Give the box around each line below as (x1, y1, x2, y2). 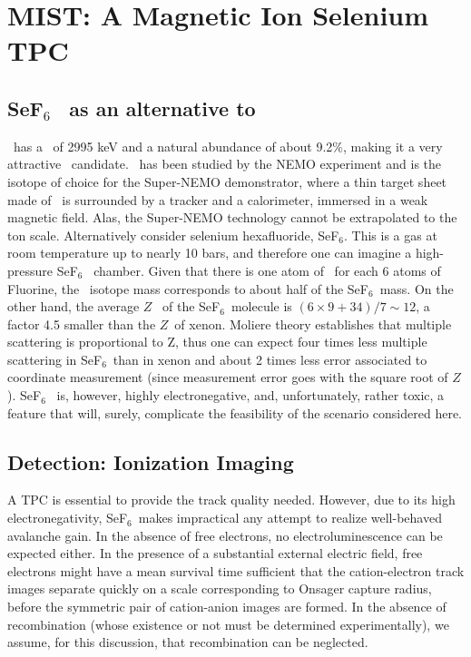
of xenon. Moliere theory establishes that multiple (174, 314, 452, 333)
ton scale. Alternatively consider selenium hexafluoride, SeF (7, 225, 339, 244)
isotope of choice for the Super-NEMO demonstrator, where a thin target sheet (7, 172, 447, 191)
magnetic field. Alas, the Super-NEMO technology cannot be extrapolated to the (7, 208, 457, 227)
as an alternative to (69, 93, 256, 122)
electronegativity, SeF (7, 508, 128, 527)
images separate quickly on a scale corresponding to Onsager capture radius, (7, 579, 432, 598)
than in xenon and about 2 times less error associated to (113, 349, 427, 368)
